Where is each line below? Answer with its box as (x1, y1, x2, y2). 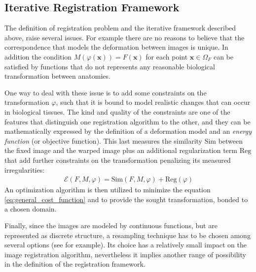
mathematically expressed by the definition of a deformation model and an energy (4, 126, 252, 136)
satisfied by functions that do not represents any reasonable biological (4, 61, 215, 71)
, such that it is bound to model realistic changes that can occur (56, 97, 251, 107)
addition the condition (4, 51, 72, 61)
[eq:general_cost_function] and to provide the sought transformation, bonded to (4, 194, 248, 204)
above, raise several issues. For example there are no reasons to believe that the (4, 32, 245, 42)
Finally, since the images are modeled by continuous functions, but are (4, 220, 218, 230)
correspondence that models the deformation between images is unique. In (4, 42, 228, 52)
